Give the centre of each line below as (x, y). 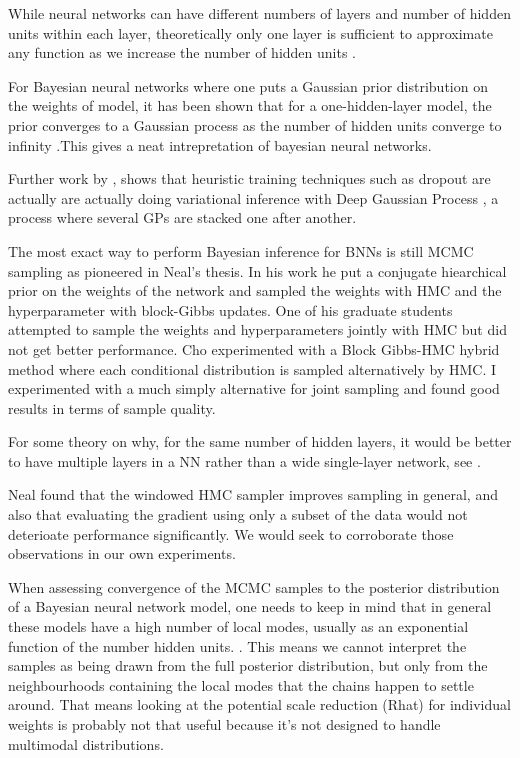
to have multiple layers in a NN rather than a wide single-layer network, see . (244, 460)
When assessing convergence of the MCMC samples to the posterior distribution (254, 586)
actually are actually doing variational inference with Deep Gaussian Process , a (253, 197)
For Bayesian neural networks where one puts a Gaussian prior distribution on (248, 85)
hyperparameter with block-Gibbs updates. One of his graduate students (230, 309)
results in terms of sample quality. (112, 407)
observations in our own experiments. (122, 553)
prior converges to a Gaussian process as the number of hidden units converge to (255, 124)
